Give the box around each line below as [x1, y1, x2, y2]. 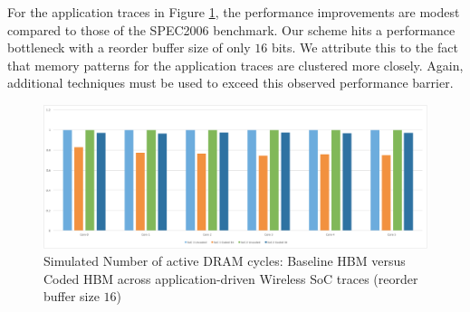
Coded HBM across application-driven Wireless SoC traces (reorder [43, 269, 418, 288]
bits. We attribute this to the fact [271, 38, 458, 57]
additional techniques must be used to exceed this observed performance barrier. [7, 73, 454, 92]
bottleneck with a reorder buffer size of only [7, 38, 251, 57]
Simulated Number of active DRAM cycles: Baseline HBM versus [43, 251, 406, 270]
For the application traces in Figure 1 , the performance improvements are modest [7, 3, 460, 21]
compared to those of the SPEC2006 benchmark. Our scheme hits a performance [7, 20, 456, 39]
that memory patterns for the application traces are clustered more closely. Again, [7, 55, 464, 74]
